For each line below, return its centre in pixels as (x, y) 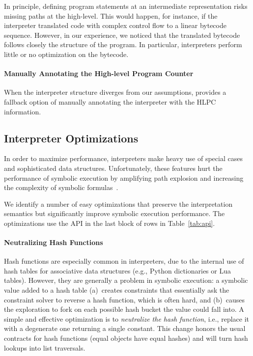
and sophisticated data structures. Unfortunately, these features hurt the (113, 168)
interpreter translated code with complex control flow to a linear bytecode (115, 25)
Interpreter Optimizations (71, 138)
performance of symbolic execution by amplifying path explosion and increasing (124, 178)
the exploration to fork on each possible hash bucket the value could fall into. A (124, 309)
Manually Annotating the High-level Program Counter (99, 73)
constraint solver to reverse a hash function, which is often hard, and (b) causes (124, 299)
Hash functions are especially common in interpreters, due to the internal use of (124, 261)
